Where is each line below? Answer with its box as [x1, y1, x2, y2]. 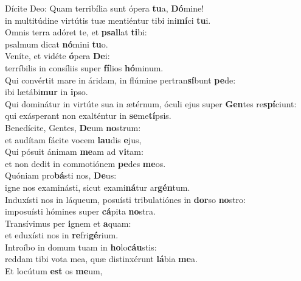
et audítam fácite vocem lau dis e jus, [5, 133, 142, 146]
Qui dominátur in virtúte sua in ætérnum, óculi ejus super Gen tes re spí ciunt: [5, 97, 297, 110]
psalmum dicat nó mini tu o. [5, 37, 108, 50]
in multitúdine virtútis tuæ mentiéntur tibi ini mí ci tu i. [5, 13, 211, 26]
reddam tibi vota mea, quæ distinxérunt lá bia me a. [5, 252, 198, 265]
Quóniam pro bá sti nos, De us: [5, 169, 117, 182]
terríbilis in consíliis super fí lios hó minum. [5, 61, 164, 74]
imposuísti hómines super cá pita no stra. [5, 205, 156, 218]
